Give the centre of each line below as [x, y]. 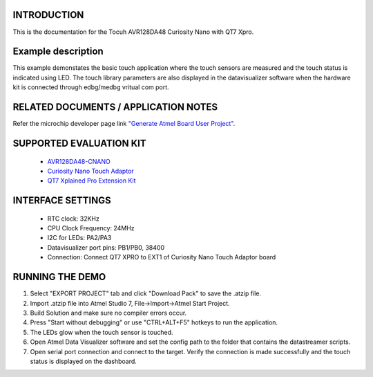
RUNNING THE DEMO [59, 277]
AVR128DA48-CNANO [79, 161]
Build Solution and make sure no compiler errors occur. [108, 313]
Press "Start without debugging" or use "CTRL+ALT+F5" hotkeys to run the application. [154, 322]
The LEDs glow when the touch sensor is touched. [102, 332]
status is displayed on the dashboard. [84, 361]
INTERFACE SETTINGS [62, 201]
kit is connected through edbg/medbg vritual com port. [91, 87]
